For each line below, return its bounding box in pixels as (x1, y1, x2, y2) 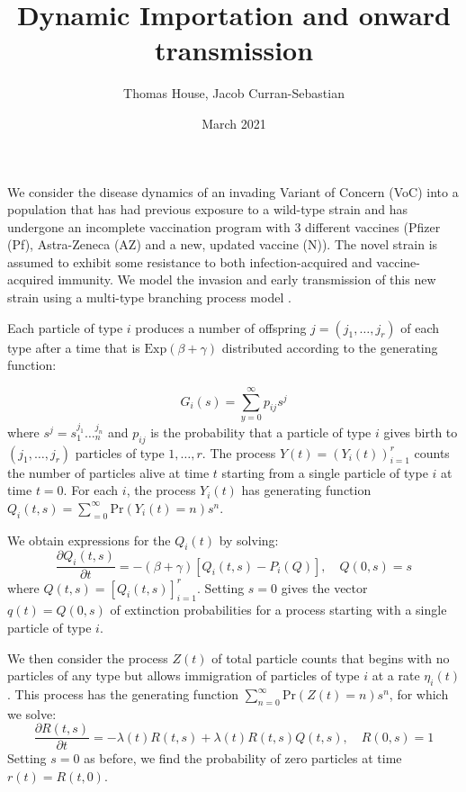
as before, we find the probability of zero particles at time (84, 749, 402, 768)
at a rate (372, 666, 420, 685)
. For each (63, 481, 119, 499)
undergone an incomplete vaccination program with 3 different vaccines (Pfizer (7, 217, 441, 236)
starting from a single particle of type (221, 463, 428, 481)
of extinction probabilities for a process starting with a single (110, 600, 447, 619)
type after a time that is (7, 337, 140, 356)
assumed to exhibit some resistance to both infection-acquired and (7, 252, 372, 271)
